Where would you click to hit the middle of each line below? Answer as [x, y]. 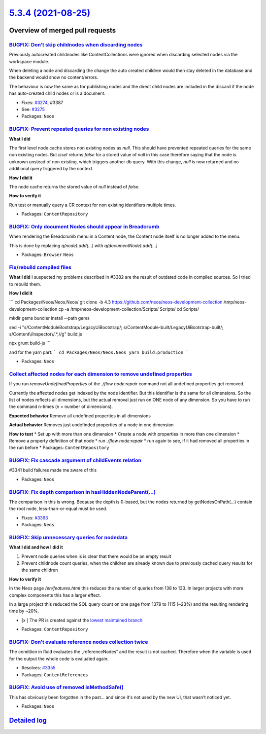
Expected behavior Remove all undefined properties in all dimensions [80, 416]
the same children [40, 570]
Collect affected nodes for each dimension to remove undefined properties [100, 374]
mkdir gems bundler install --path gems [49, 318]
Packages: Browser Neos [48, 255]
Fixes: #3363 [35, 517]
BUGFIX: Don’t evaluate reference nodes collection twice [79, 642]
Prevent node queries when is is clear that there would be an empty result [96, 556]
